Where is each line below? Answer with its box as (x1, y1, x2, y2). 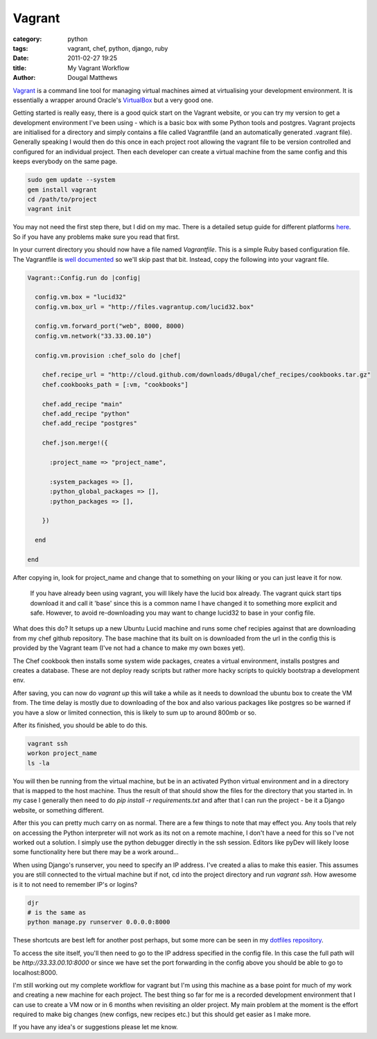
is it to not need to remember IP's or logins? (12, 880, 138, 888)
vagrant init (27, 205, 72, 213)
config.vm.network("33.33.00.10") (35, 332, 152, 340)
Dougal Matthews (67, 74, 118, 82)
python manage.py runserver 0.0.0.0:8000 (27, 918, 170, 926)
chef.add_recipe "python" (42, 410, 130, 417)
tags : (12, 44, 28, 52)
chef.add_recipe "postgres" (42, 419, 138, 427)
